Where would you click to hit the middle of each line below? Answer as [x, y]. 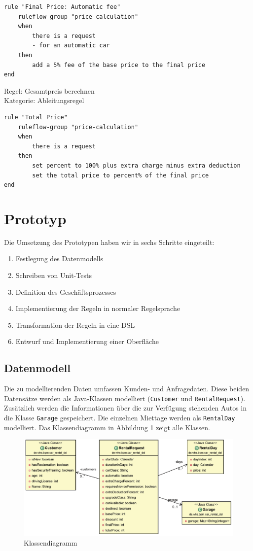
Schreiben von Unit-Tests [54, 275]
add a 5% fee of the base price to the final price [119, 65]
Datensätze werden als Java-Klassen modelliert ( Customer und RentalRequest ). [125, 398]
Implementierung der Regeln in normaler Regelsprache [98, 308]
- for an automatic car [71, 46]
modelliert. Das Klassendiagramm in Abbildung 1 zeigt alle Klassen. [107, 427]
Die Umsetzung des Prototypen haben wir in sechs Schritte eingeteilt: [109, 242]
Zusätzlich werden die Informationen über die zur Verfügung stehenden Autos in [126, 408]
